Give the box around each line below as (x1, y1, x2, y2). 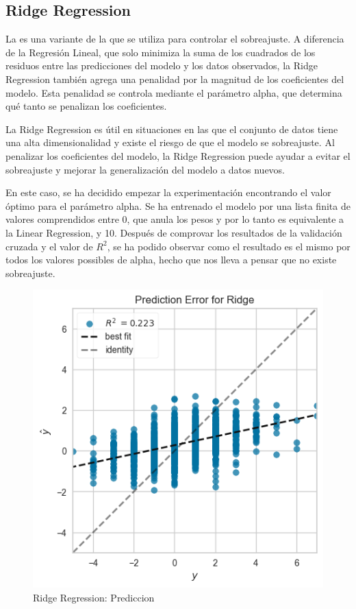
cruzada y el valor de (5, 239, 93, 253)
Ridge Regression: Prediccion (33, 590, 155, 604)
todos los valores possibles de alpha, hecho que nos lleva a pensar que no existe (5, 252, 337, 267)
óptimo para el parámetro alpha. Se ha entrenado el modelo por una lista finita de (5, 198, 351, 213)
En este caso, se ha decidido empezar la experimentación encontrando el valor (5, 185, 331, 200)
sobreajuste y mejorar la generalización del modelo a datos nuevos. (5, 162, 285, 176)
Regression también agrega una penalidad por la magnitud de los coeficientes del (5, 71, 344, 86)
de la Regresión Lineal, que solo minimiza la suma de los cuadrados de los (5, 45, 316, 59)
